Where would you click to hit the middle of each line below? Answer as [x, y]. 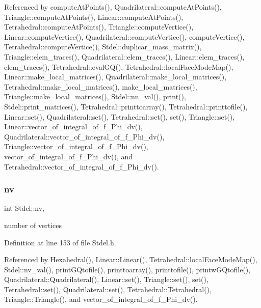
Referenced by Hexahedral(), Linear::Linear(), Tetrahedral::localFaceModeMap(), [131, 259]
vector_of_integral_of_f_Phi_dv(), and [68, 156]
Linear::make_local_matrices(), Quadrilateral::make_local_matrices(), [115, 77]
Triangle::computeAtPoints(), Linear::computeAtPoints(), [94, 17]
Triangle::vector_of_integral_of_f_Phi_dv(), [76, 146]
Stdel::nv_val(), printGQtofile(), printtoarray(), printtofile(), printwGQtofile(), [127, 269]
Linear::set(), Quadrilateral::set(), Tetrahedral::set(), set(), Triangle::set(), [119, 116]
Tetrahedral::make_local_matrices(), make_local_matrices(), [101, 86]
